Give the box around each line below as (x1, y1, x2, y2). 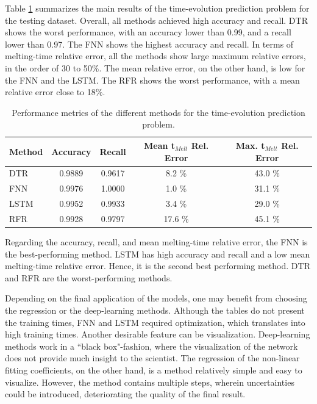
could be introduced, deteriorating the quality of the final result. (5, 388, 246, 400)
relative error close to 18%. (5, 85, 105, 98)
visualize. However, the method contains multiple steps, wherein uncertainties (5, 375, 294, 388)
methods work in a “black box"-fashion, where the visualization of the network (5, 339, 298, 352)
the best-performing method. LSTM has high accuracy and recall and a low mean (5, 247, 310, 260)
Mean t (144, 139, 176, 151)
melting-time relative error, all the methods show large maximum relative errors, (5, 49, 306, 62)
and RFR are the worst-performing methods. (5, 271, 173, 284)
